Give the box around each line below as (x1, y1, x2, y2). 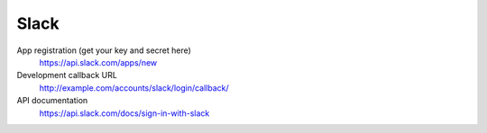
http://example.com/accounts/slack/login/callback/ (39, 82, 229, 93)
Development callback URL (16, 70, 117, 81)
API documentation (16, 95, 88, 106)
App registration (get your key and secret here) (16, 45, 191, 56)
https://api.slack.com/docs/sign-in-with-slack (39, 108, 210, 119)
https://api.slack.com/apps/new (39, 57, 158, 67)
